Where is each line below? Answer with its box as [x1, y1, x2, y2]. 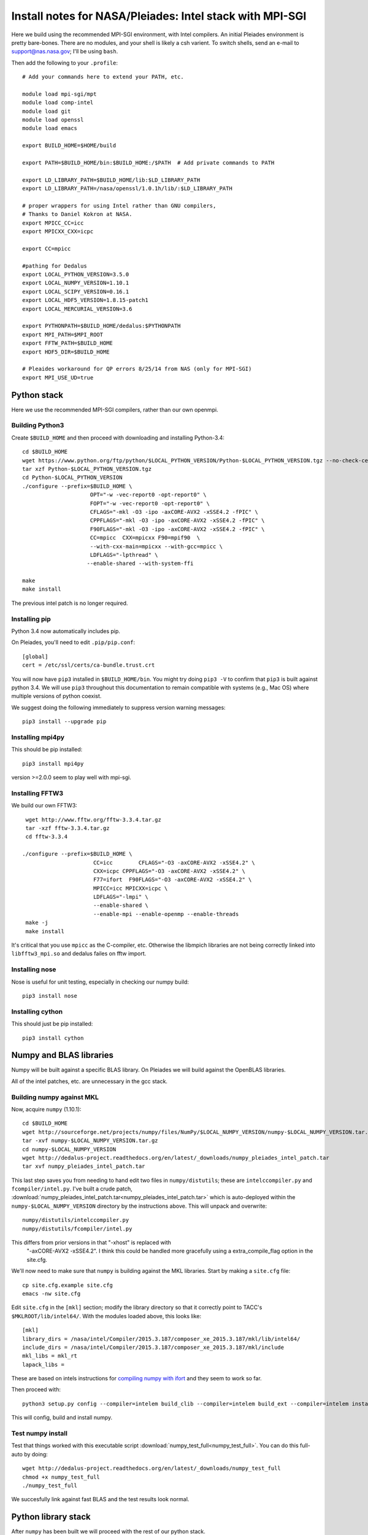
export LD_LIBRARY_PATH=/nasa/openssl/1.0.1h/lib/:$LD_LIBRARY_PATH [22, 185, 232, 192]
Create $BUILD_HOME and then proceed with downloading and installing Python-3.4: [11, 433, 225, 441]
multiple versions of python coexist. [11, 693, 102, 700]
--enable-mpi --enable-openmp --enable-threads [93, 911, 239, 917]
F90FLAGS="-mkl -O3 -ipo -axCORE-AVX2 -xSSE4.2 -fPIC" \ [90, 526, 265, 532]
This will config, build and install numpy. [11, 1414, 113, 1421]
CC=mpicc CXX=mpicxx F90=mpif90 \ [90, 534, 201, 542]
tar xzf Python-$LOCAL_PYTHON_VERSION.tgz [22, 465, 152, 472]
